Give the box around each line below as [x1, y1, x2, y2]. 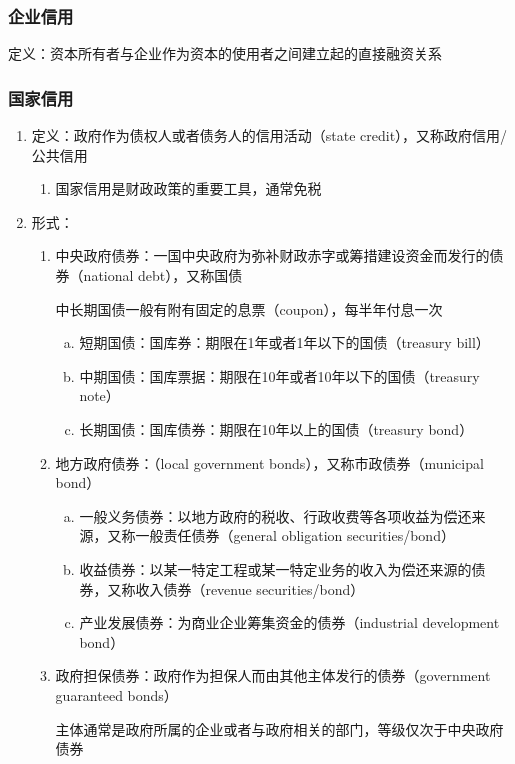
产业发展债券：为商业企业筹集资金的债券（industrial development [79, 612, 500, 633]
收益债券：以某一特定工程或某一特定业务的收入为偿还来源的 [79, 558, 472, 579]
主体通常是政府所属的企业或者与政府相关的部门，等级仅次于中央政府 [55, 718, 504, 739]
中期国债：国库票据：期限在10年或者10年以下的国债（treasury [79, 365, 480, 386]
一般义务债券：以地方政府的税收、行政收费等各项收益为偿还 [79, 505, 472, 526]
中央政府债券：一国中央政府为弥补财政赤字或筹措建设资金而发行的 [55, 245, 490, 266]
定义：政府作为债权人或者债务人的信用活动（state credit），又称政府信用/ [31, 125, 508, 146]
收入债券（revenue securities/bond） [135, 578, 365, 599]
